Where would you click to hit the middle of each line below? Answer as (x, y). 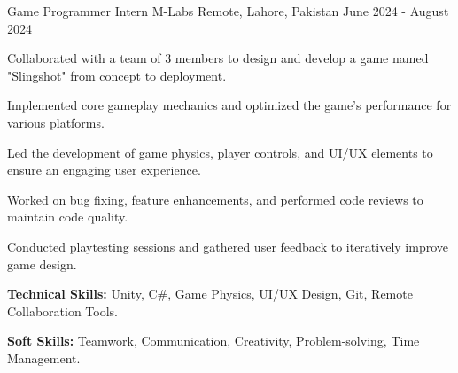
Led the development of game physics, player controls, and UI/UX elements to (220, 152)
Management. (44, 357)
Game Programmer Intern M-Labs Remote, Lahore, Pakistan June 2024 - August (228, 11)
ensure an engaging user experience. (104, 170)
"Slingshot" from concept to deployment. (117, 75)
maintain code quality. (68, 217)
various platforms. (56, 122)
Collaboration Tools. (62, 311)
